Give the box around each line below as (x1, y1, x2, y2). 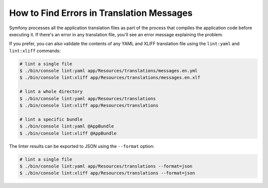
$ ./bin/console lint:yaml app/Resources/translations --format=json (19, 163, 193, 169)
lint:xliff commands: (9, 48, 61, 54)
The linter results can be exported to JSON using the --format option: (9, 143, 155, 149)
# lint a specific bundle (19, 117, 83, 122)
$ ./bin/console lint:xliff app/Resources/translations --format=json (19, 170, 196, 176)
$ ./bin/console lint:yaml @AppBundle (19, 124, 114, 129)
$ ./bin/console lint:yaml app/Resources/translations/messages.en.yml (19, 68, 198, 74)
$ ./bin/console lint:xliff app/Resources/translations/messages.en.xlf (19, 75, 201, 80)
